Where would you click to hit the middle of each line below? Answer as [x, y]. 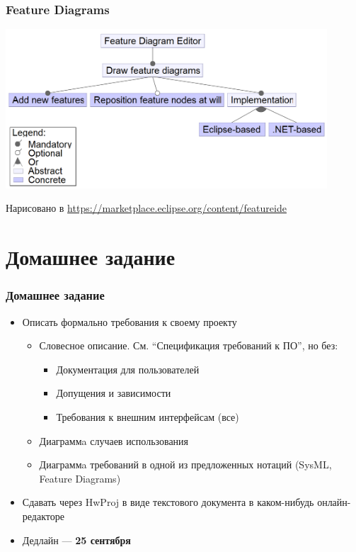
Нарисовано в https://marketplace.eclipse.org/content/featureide [146, 208]
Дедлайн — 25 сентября [76, 540]
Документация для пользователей [128, 369]
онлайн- [334, 502]
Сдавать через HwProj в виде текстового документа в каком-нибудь [168, 502]
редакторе [43, 516]
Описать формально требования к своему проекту [130, 321]
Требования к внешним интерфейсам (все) [148, 416]
